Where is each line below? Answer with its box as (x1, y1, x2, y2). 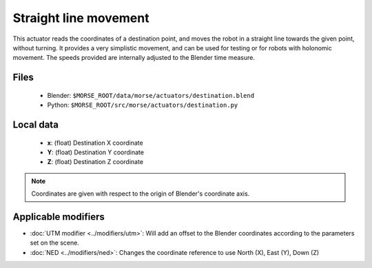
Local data (12, 118, 59, 130)
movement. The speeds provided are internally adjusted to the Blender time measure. (12, 54, 255, 62)
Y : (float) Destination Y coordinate (47, 148, 145, 156)
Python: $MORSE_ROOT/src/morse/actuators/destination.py (47, 101, 238, 110)
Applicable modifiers (12, 211, 105, 223)
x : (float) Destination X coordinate (47, 138, 144, 147)
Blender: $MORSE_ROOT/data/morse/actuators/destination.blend (47, 91, 255, 99)
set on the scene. (30, 238, 79, 247)
